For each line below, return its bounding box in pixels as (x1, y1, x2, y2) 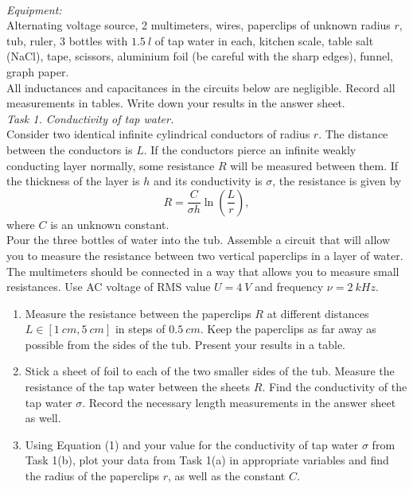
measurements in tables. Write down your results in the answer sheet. (6, 95, 345, 111)
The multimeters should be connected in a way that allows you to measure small (6, 262, 399, 279)
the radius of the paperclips (25, 468, 160, 484)
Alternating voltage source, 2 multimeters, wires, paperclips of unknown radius (6, 17, 391, 33)
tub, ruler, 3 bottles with (6, 32, 128, 49)
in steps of (115, 320, 166, 337)
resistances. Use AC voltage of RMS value (6, 278, 211, 295)
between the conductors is (6, 141, 133, 157)
